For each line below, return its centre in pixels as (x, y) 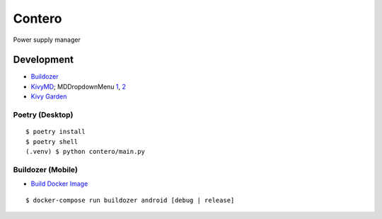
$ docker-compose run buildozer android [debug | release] (130, 200)
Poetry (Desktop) (43, 115)
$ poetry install (56, 132)
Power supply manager (47, 40)
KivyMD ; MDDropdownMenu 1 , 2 (79, 86)
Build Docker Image (59, 184)
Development (44, 60)
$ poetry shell (52, 141)
